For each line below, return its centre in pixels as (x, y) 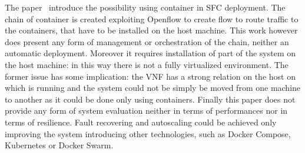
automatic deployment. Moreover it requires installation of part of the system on (150, 53)
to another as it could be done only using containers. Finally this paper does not (150, 99)
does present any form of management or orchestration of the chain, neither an (147, 41)
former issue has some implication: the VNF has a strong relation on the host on (150, 76)
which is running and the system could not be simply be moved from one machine (153, 88)
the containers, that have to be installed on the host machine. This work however (151, 30)
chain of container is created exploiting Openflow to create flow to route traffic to (152, 18)
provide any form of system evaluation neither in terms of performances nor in (146, 110)
